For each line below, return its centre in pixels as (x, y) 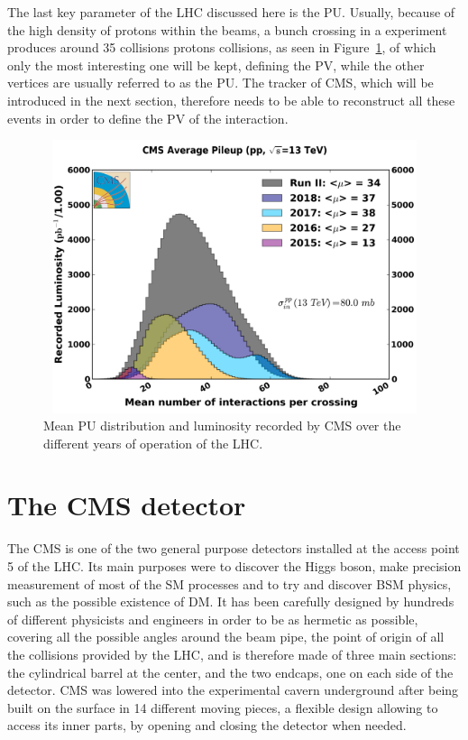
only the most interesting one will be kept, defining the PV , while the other (216, 65)
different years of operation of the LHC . (153, 443)
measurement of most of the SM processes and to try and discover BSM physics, (229, 583)
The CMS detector (127, 505)
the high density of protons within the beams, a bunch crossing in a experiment (227, 29)
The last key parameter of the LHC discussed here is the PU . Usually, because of (231, 12)
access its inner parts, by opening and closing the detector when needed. (207, 725)
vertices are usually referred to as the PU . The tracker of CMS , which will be (220, 83)
